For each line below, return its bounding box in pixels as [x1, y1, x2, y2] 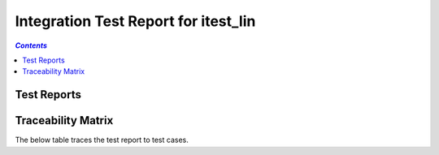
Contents [15, 41, 48, 50]
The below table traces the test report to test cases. [15, 135, 189, 145]
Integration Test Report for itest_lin [15, 12, 256, 30]
